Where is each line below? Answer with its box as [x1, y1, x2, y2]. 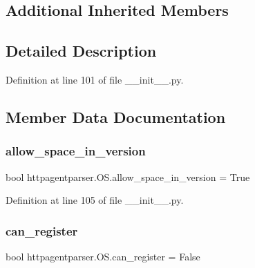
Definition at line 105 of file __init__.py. [6, 193, 184, 207]
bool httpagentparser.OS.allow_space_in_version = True [6, 169, 250, 184]
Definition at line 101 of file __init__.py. [6, 72, 184, 86]
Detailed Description [6, 40, 157, 61]
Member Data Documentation [6, 106, 226, 127]
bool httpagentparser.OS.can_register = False [6, 249, 200, 263]
